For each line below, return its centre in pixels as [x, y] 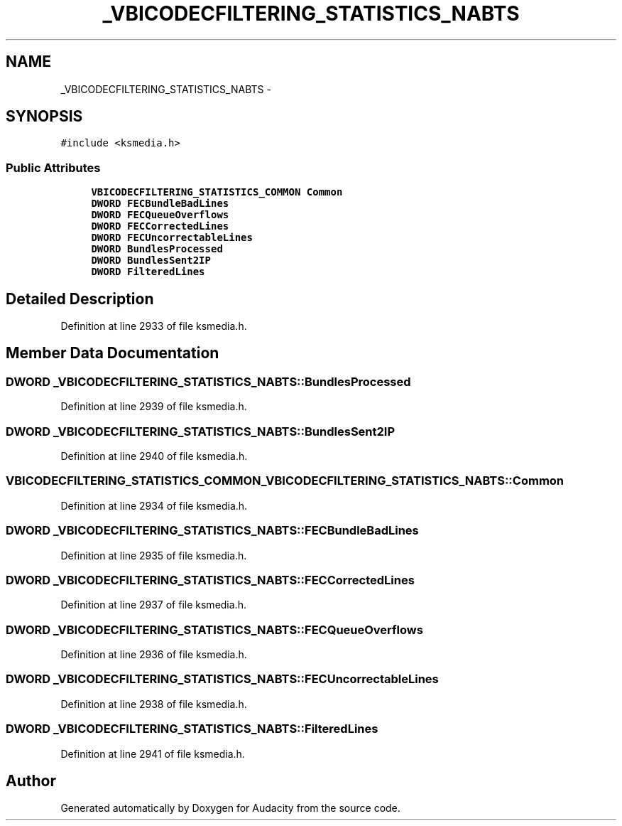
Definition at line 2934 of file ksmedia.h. [154, 505]
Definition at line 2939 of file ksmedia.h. [154, 407]
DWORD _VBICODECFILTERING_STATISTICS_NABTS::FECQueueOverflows [214, 629]
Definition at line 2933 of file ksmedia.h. [154, 326]
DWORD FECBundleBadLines [160, 204]
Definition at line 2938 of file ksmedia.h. [154, 704]
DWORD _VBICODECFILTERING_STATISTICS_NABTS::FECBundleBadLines [212, 531]
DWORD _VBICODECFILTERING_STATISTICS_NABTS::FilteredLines [192, 729]
